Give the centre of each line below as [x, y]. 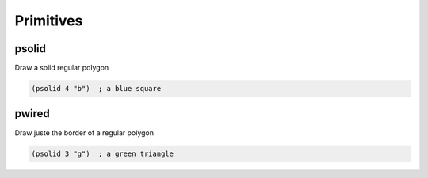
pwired [32, 114]
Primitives [49, 21]
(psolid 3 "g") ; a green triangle [103, 153]
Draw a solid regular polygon [62, 68]
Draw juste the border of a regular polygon [84, 133]
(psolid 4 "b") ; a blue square [96, 89]
